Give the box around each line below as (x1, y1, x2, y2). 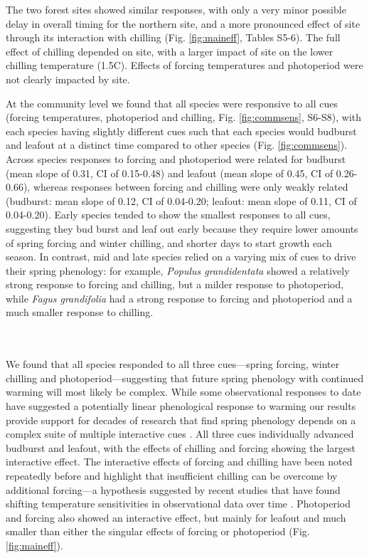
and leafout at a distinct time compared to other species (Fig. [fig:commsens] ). (6, 137, 348, 152)
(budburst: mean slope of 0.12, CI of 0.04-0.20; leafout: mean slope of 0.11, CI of (6, 193, 357, 208)
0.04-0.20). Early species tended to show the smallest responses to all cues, (6, 207, 331, 222)
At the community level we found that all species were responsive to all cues (6, 95, 338, 110)
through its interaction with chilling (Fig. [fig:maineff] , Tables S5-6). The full (6, 30, 341, 45)
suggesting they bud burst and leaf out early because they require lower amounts (6, 221, 358, 236)
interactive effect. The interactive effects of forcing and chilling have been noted (6, 454, 353, 469)
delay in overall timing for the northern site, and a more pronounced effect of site (6, 16, 360, 31)
